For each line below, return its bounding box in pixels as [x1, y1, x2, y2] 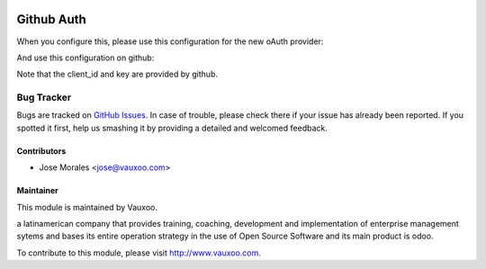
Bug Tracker [16, 91, 72, 103]
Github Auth [16, 12, 87, 27]
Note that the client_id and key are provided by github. [16, 68, 218, 80]
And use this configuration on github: [16, 52, 155, 63]
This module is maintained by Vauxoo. [16, 202, 157, 212]
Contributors [16, 145, 67, 157]
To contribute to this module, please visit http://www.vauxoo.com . [16, 247, 261, 258]
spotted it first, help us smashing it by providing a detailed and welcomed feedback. [16, 122, 328, 133]
